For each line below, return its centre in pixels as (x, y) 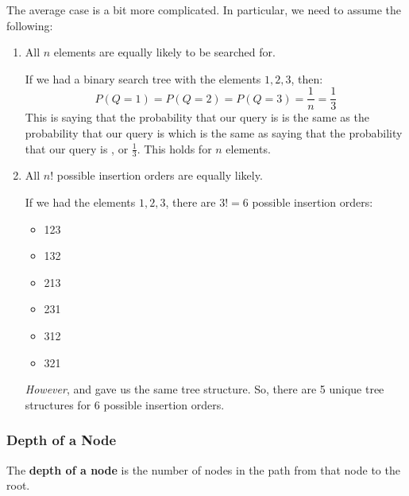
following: (30, 25)
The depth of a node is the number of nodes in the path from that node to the (203, 469)
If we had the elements (80, 202)
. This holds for (174, 148)
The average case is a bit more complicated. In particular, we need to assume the (204, 10)
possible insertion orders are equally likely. (160, 175)
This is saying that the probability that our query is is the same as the (197, 117)
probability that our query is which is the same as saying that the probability (214, 133)
